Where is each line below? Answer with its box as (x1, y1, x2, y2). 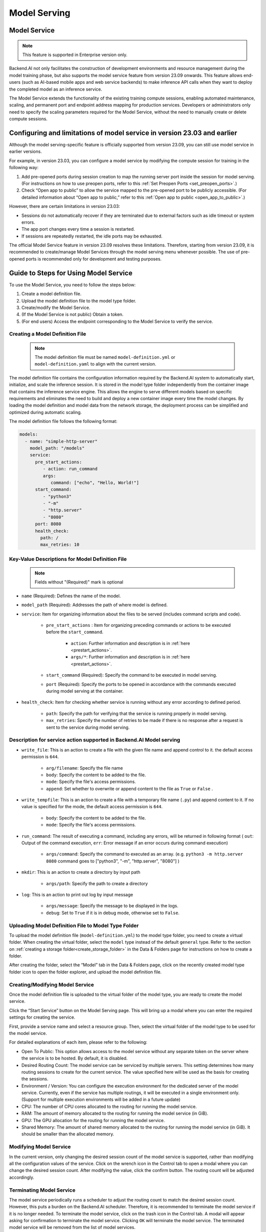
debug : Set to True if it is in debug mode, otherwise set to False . (46, 910, 180, 916)
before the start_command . (46, 629, 103, 635)
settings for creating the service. (9, 1014, 76, 1020)
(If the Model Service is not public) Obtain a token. (21, 311, 124, 317)
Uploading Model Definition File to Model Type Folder (9, 922, 139, 929)
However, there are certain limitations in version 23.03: (9, 204, 120, 209)
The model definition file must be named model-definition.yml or (34, 354, 176, 360)
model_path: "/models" (30, 445, 85, 451)
